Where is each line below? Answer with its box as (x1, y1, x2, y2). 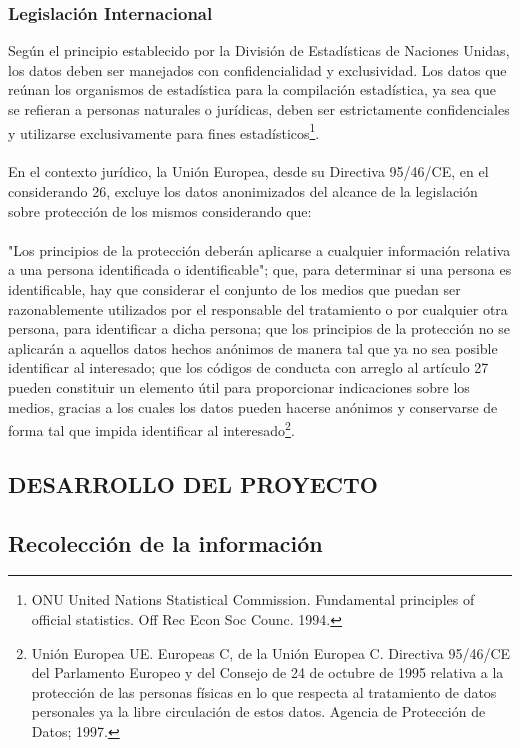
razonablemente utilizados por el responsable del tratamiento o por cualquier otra (8, 298, 508, 319)
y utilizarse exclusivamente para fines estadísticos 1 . (8, 119, 320, 143)
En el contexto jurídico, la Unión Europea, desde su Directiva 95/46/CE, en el (8, 161, 489, 182)
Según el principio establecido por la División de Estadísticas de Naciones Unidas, (8, 40, 510, 61)
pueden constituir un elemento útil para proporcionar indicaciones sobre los (8, 376, 470, 397)
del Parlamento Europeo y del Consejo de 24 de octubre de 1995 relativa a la (31, 662, 504, 683)
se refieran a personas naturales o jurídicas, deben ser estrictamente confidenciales (8, 99, 510, 119)
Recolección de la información (8, 527, 323, 558)
